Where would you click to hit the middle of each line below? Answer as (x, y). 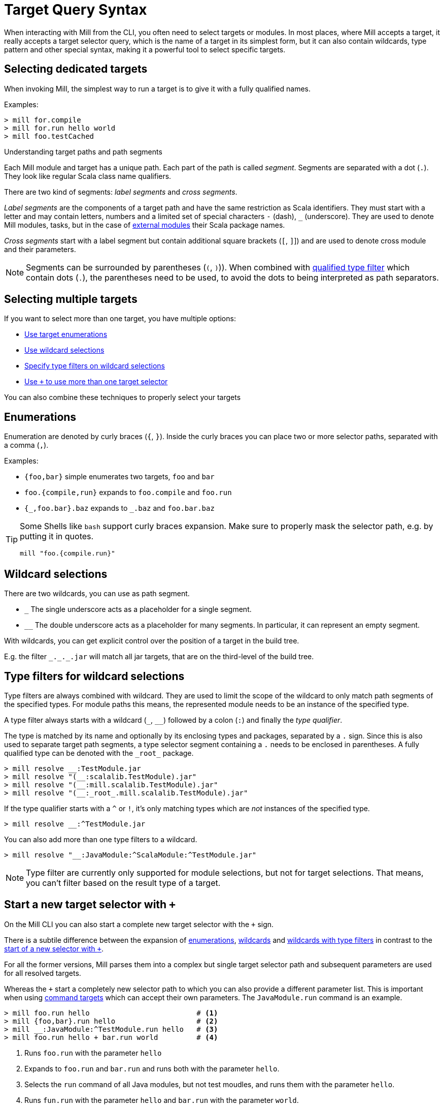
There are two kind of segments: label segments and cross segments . (121, 192)
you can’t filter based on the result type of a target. (123, 883)
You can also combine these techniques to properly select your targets (123, 397)
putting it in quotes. (57, 536)
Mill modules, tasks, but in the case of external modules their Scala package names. (145, 225)
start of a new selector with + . (54, 948)
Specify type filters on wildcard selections (95, 366)
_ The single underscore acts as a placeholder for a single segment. (138, 609)
